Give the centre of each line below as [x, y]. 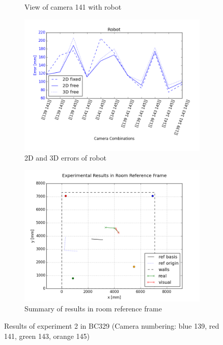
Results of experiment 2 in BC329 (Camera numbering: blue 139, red [112, 325]
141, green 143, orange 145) [47, 336]
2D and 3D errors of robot [65, 158]
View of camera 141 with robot [73, 7]
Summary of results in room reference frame [93, 309]
